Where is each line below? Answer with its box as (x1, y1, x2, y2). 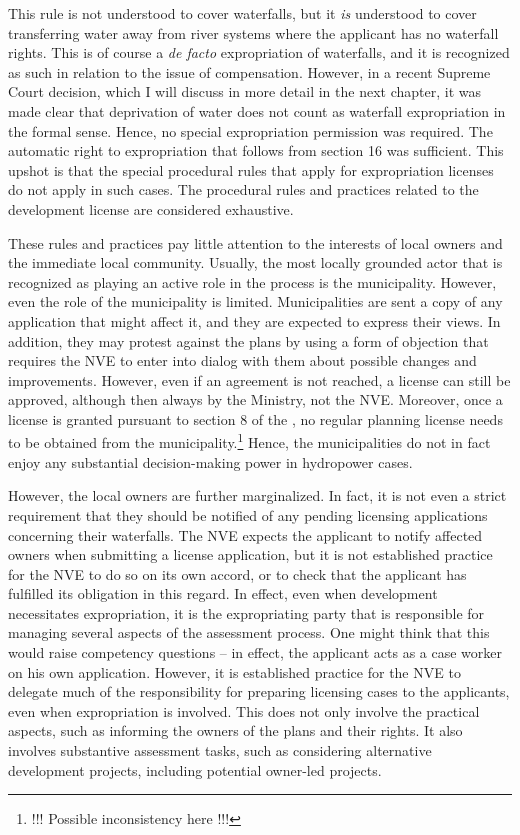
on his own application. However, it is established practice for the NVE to (8, 661, 461, 682)
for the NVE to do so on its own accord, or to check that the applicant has (8, 563, 467, 584)
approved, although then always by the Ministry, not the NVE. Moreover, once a (8, 389, 503, 410)
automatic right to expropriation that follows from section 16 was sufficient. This (8, 140, 504, 161)
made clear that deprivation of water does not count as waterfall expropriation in (8, 100, 506, 121)
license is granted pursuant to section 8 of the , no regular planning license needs (8, 408, 503, 429)
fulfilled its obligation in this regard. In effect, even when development (8, 583, 438, 604)
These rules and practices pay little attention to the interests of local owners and (8, 232, 503, 253)
